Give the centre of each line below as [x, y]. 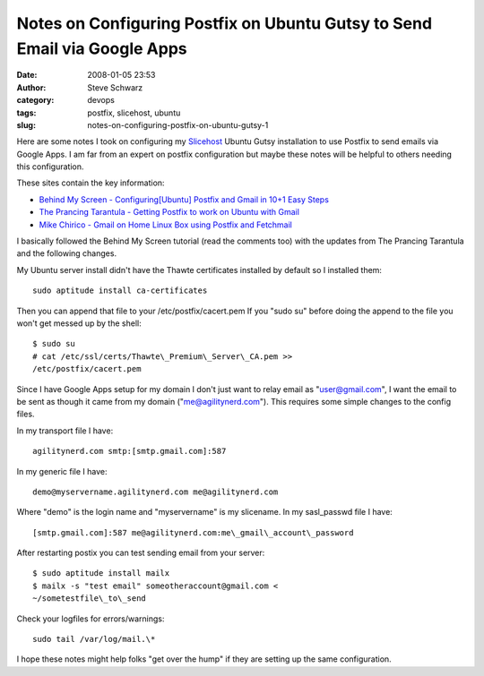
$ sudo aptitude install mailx [101, 573]
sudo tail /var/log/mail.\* [94, 639]
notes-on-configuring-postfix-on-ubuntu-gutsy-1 [178, 124]
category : [35, 100]
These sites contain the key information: [91, 183]
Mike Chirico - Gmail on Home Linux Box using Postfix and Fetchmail [166, 225]
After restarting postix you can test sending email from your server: [141, 553]
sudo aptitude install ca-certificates [120, 291]
